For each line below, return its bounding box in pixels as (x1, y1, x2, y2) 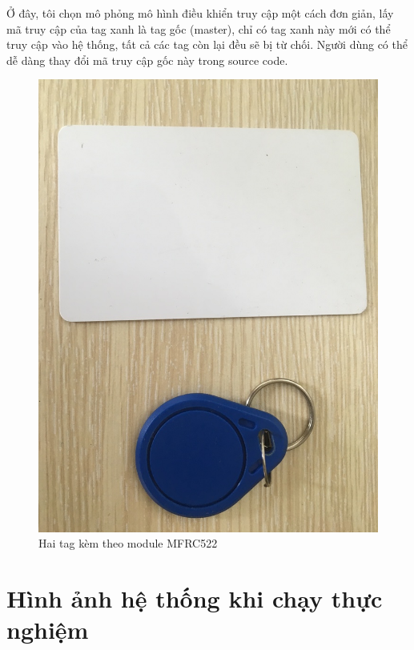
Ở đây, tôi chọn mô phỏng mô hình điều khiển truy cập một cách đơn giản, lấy (6, 5, 394, 21)
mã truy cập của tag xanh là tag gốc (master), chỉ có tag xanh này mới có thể (6, 20, 391, 37)
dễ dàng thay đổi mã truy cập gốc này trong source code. (6, 51, 288, 68)
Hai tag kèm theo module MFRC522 (38, 535, 218, 552)
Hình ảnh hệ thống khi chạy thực (6, 582, 383, 615)
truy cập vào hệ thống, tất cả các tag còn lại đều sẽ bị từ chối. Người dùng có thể (6, 36, 408, 53)
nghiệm (6, 613, 89, 646)
